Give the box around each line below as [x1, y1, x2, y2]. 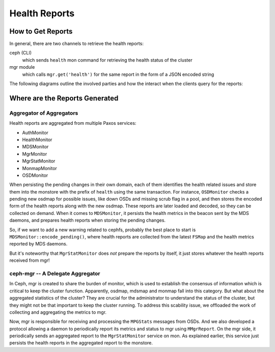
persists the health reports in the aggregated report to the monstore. [9, 340, 153, 346]
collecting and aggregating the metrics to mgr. [9, 309, 107, 315]
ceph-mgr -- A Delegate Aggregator [9, 270, 100, 277]
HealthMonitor [22, 137, 52, 143]
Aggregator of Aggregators [9, 110, 78, 117]
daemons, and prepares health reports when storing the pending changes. [9, 217, 166, 224]
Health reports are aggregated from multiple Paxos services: [9, 120, 136, 126]
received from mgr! [9, 257, 50, 263]
